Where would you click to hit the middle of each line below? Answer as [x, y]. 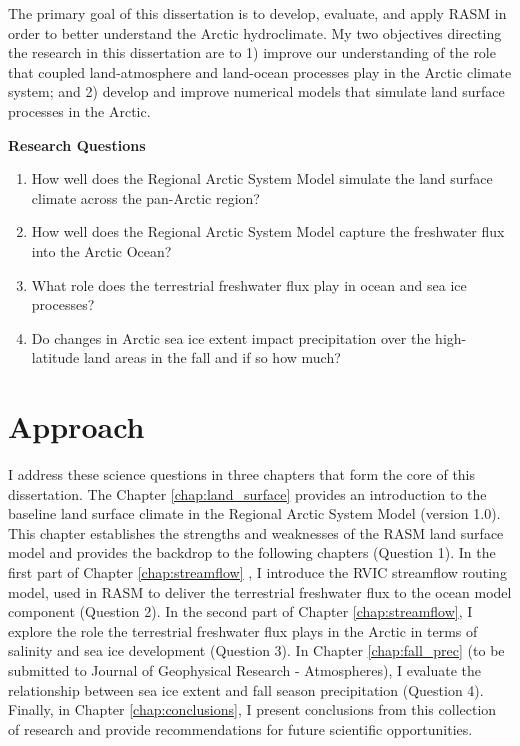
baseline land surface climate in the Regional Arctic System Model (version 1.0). [254, 513]
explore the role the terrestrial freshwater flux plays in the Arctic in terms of [243, 630]
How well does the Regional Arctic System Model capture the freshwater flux [268, 231]
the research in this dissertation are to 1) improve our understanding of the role [252, 52]
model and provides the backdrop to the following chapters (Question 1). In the [252, 552]
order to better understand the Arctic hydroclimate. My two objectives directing [255, 32]
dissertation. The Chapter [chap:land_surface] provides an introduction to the [247, 493]
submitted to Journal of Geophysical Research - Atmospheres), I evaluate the [245, 669]
